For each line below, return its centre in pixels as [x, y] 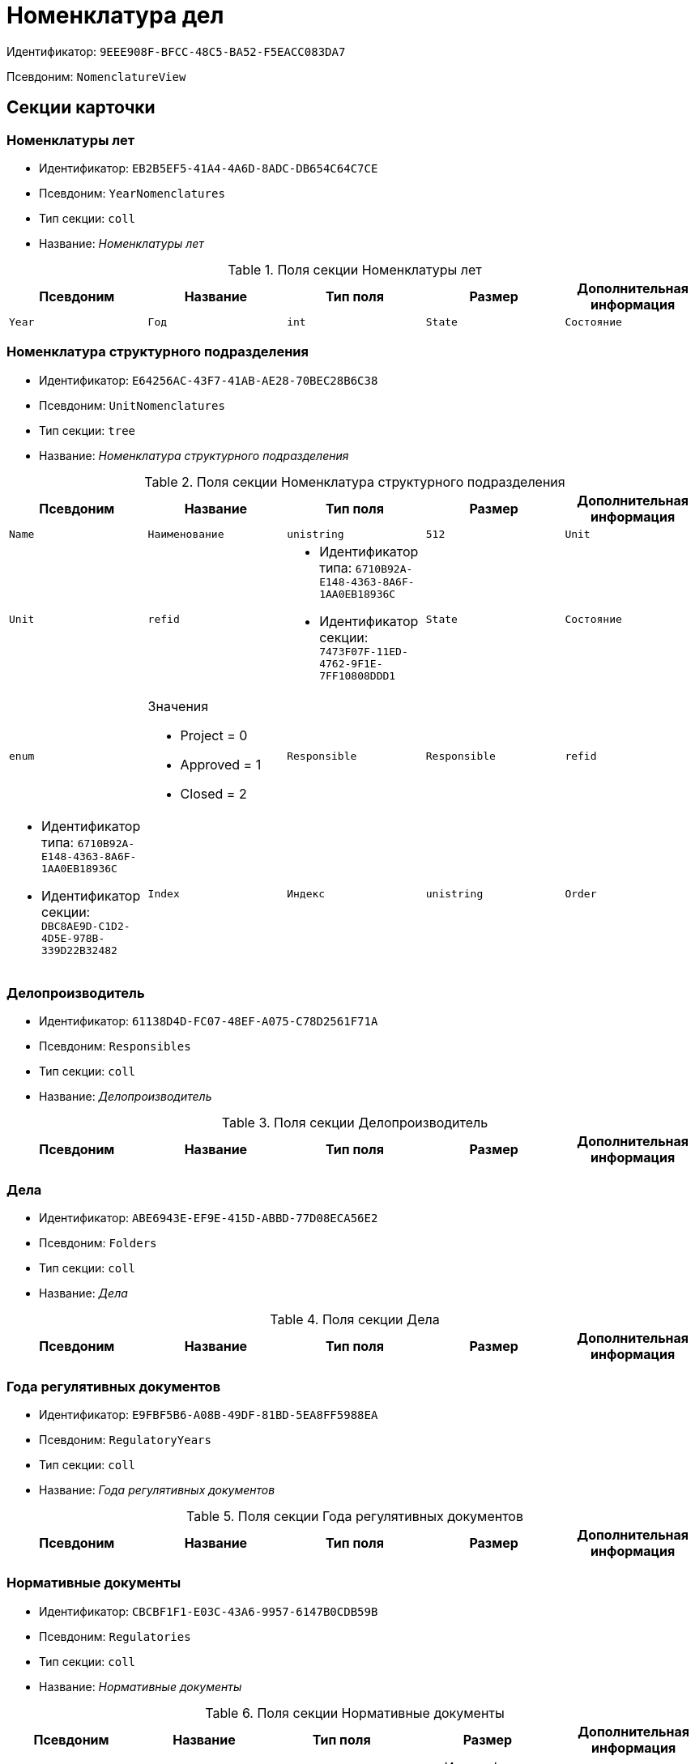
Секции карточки [81, 108]
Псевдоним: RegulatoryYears [125, 1439]
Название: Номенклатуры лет [122, 243]
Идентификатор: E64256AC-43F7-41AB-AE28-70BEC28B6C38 [209, 380]
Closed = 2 [213, 793]
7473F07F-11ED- [364, 651]
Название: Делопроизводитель [126, 1097]
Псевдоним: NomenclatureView [96, 76]
